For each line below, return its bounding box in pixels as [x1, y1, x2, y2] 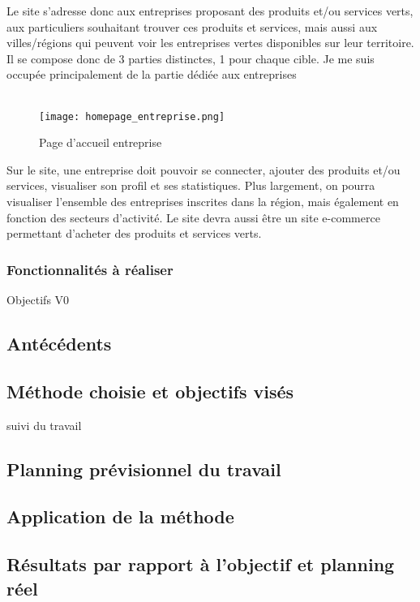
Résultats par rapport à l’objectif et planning [6, 552, 395, 577]
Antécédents [6, 330, 112, 355]
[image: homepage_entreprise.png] [39, 110, 225, 123]
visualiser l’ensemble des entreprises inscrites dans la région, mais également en [6, 193, 399, 209]
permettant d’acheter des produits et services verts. [6, 225, 262, 242]
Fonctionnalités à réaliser [6, 259, 174, 279]
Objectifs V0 [6, 291, 70, 307]
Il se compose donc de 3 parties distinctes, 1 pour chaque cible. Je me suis [6, 49, 375, 67]
